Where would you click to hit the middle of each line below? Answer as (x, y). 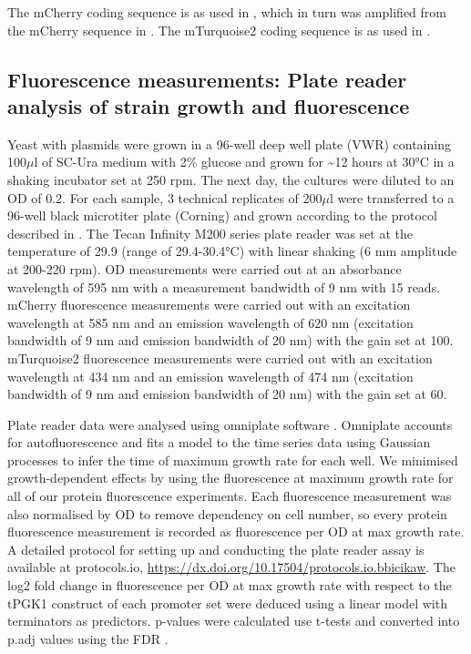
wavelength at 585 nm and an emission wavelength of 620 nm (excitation (210, 322)
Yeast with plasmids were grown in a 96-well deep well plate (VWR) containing (229, 143)
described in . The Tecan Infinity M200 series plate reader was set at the (210, 233)
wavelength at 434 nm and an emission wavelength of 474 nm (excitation (210, 376)
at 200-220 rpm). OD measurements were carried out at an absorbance (205, 268)
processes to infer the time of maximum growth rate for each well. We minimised (233, 460)
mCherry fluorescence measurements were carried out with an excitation (209, 305)
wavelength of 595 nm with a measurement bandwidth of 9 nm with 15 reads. (224, 286)
